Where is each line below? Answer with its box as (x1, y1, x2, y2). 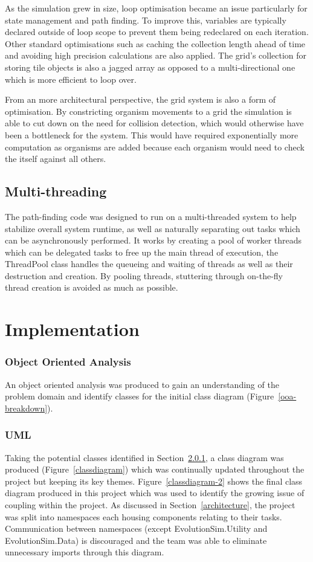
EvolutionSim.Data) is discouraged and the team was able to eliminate (5, 534, 267, 546)
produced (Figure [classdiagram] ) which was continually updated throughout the (5, 463, 305, 476)
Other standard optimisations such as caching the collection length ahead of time (5, 37, 306, 50)
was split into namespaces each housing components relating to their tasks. (5, 510, 282, 523)
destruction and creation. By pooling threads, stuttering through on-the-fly (5, 269, 283, 282)
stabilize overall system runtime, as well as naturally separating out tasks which (5, 222, 300, 234)
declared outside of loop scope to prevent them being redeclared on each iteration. (5, 25, 309, 38)
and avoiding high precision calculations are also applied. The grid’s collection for (5, 49, 307, 62)
